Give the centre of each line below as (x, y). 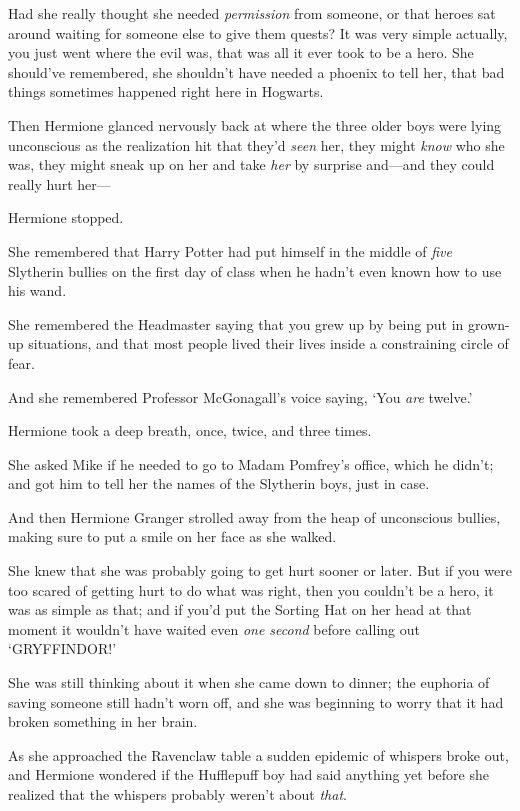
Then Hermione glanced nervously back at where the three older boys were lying (255, 124)
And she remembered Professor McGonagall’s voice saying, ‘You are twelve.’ (240, 396)
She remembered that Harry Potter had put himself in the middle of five (230, 250)
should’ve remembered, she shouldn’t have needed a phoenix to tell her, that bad (256, 71)
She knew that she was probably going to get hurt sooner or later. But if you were (260, 570)
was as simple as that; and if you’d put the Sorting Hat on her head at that (240, 609)
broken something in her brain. (103, 721)
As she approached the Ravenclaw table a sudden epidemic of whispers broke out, (258, 754)
